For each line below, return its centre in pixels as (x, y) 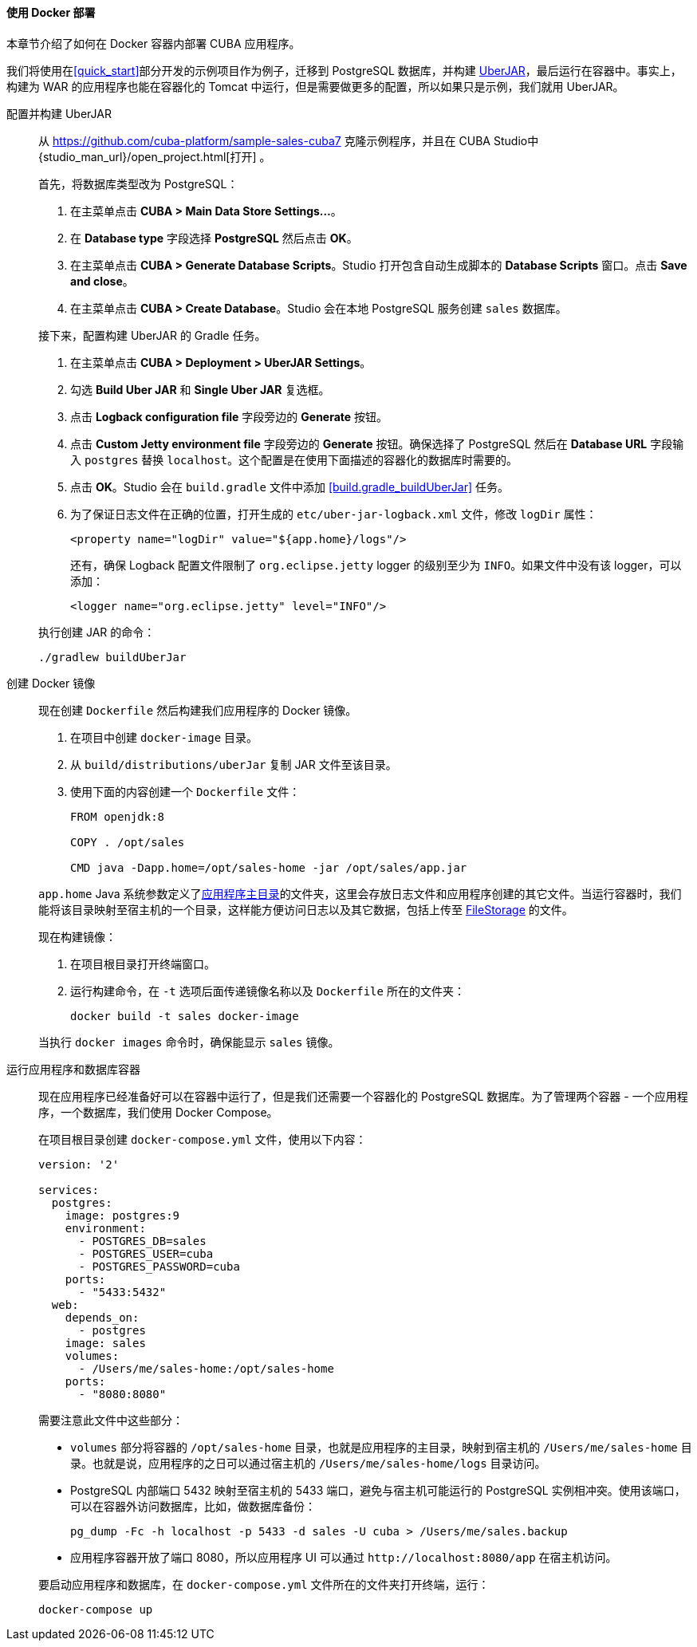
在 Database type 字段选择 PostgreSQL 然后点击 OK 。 (214, 238)
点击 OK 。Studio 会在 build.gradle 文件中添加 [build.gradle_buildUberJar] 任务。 (289, 487)
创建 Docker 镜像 (51, 683)
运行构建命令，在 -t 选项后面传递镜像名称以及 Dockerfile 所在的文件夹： (268, 991)
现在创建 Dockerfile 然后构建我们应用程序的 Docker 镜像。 (198, 710)
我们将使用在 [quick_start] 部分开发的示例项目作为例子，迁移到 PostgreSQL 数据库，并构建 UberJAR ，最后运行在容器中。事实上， (344, 70)
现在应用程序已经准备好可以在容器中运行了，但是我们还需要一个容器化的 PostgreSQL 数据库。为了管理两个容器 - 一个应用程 (363, 1096)
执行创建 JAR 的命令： (97, 632)
